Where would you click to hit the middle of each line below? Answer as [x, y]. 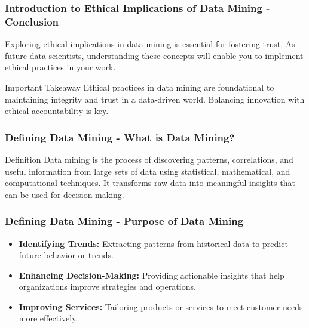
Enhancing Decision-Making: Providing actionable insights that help [152, 275]
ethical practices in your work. [60, 67]
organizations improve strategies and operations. [107, 287]
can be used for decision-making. [65, 194]
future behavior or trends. [66, 255]
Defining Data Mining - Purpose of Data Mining [124, 221]
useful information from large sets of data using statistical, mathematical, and [148, 171]
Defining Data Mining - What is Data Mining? [120, 137]
